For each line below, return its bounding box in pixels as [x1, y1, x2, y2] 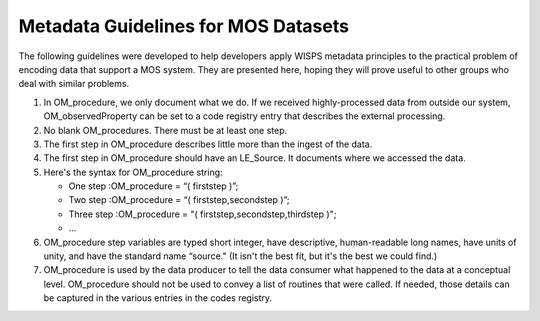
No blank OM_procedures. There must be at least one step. [43, 124, 288, 136]
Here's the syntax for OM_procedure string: [43, 166, 224, 178]
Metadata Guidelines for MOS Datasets [18, 15, 350, 37]
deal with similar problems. [18, 78, 130, 90]
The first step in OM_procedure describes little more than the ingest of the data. [43, 138, 373, 150]
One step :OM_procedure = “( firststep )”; [68, 180, 239, 192]
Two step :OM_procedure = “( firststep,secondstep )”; [68, 194, 290, 206]
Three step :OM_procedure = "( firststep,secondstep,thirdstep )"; [68, 208, 337, 220]
